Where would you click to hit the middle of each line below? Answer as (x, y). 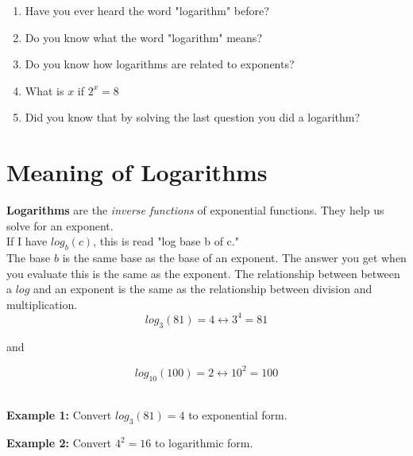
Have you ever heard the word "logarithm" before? (147, 10)
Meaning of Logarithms (137, 172)
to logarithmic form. (204, 443)
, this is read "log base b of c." (166, 241)
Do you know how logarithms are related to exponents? (160, 64)
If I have (27, 241)
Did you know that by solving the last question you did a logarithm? (193, 117)
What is (44, 90)
